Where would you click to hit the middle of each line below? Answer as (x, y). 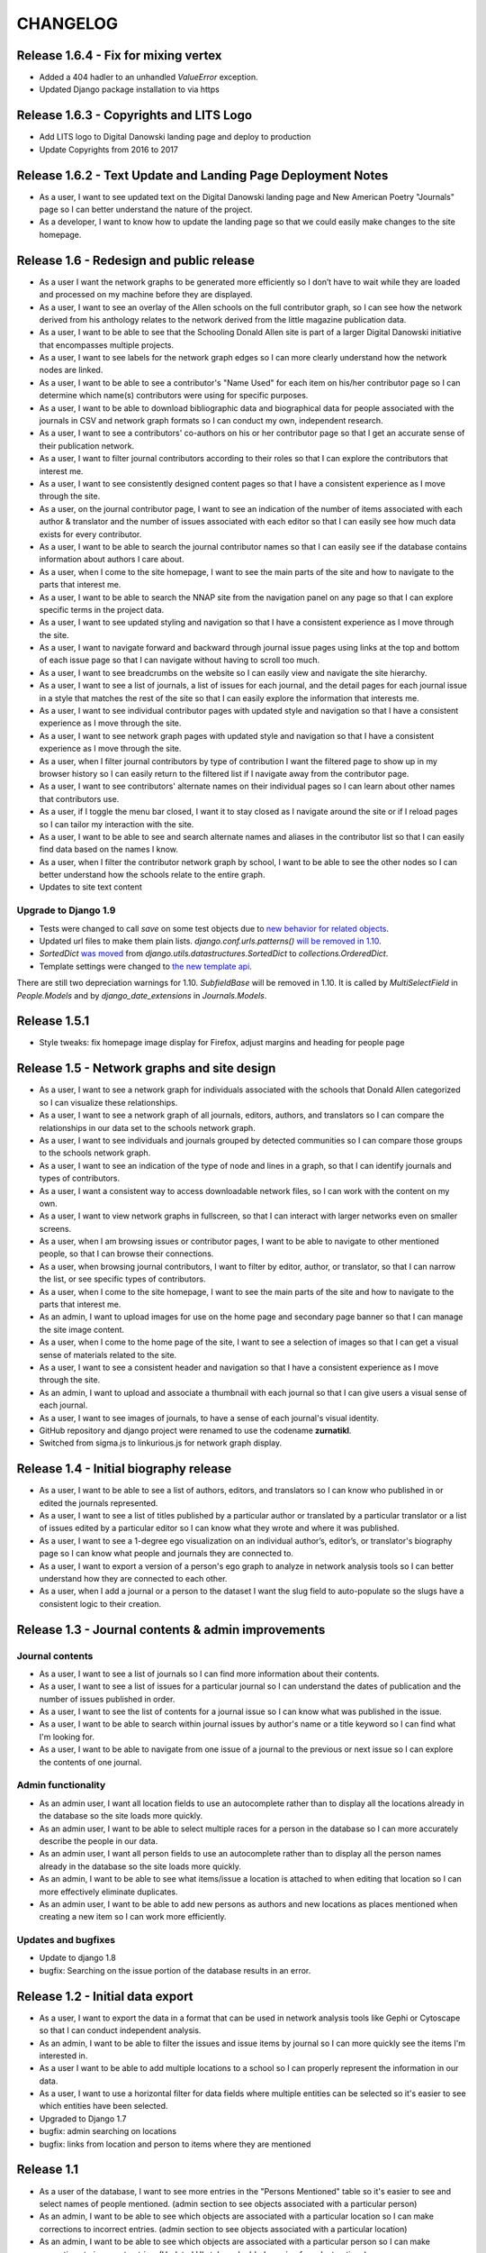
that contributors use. (79, 798)
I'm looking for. (67, 1737)
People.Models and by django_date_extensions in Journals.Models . (142, 995)
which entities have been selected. (103, 2106)
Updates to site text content (91, 887)
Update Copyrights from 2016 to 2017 (109, 150)
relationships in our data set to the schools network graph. (147, 1127)
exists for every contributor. (90, 534)
